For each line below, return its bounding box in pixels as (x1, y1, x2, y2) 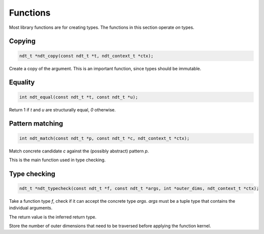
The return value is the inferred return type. (9, 214, 97, 220)
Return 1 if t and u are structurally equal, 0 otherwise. (9, 106, 116, 112)
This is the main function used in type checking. (9, 157, 106, 163)
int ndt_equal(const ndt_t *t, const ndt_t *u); (19, 94, 138, 100)
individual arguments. (9, 205, 53, 211)
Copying (9, 37, 36, 45)
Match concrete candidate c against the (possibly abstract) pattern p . (9, 148, 149, 154)
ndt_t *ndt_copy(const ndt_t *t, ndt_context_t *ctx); (19, 53, 154, 59)
